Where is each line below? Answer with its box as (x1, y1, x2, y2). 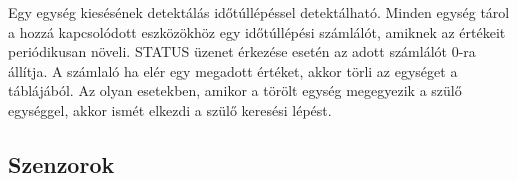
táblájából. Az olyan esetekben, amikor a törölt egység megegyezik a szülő (8, 80, 462, 101)
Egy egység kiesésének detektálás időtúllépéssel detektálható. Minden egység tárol (8, 2, 510, 22)
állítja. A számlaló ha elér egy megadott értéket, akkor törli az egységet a (8, 60, 458, 81)
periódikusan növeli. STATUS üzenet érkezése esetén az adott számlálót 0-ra (8, 41, 476, 62)
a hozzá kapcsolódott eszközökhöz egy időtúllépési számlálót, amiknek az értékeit (8, 21, 506, 42)
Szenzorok (8, 148, 115, 179)
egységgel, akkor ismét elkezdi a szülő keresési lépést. (8, 99, 332, 120)
